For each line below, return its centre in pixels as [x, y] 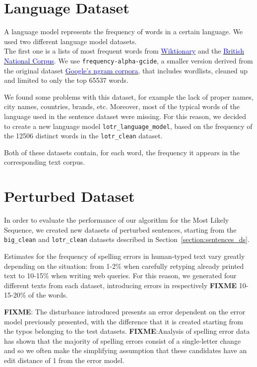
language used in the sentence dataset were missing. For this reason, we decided [125, 116]
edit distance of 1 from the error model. [64, 360]
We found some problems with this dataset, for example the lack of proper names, [129, 96]
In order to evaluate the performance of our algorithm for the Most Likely [117, 220]
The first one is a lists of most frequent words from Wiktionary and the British [124, 51]
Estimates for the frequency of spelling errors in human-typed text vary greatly [125, 256]
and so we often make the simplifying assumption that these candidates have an [126, 350]
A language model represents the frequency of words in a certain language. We [124, 31]
